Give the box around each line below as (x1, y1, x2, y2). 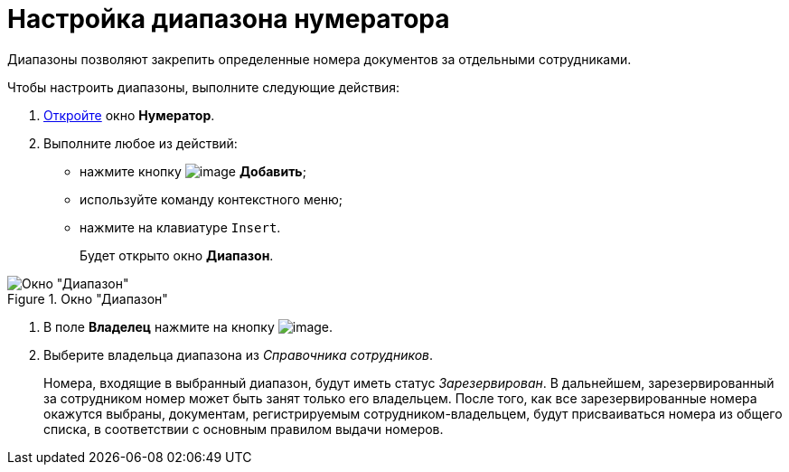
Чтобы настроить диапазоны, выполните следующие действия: (7, 79, 400, 95)
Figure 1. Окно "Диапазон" (7, 290, 168, 307)
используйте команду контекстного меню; (80, 191, 343, 207)
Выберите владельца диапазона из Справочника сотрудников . (43, 346, 434, 363)
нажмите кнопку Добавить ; (80, 163, 306, 179)
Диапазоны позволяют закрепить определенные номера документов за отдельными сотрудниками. (7, 51, 632, 67)
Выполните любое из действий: (43, 135, 238, 151)
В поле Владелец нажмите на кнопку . (43, 318, 333, 335)
